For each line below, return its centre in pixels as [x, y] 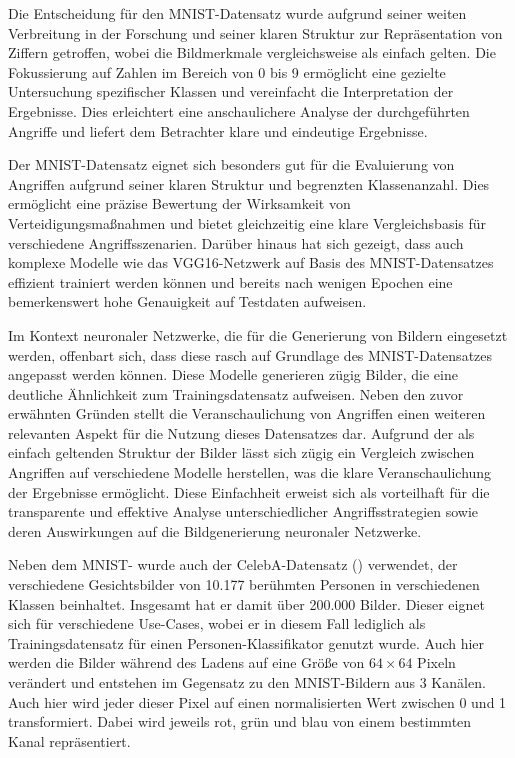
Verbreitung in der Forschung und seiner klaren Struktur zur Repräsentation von [255, 32]
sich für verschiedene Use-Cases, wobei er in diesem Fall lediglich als [217, 623]
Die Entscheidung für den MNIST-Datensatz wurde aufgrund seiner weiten [237, 13]
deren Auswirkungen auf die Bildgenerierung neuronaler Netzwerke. [215, 530]
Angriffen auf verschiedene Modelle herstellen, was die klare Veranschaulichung [250, 472]
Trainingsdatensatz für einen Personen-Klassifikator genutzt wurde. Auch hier [246, 642]
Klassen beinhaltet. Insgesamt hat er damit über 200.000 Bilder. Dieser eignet [246, 603]
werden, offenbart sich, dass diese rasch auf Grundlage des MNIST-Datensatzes [250, 354]
